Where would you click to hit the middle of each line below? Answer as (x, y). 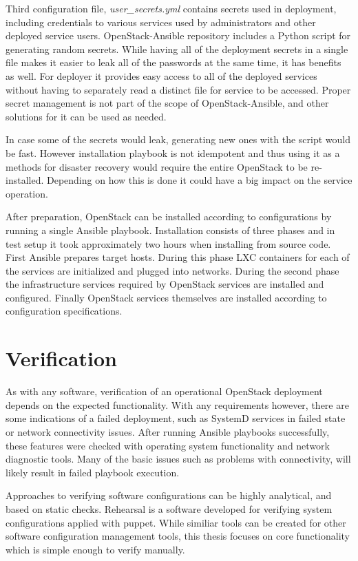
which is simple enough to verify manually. (95, 549)
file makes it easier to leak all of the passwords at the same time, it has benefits (173, 62)
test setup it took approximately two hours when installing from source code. (168, 243)
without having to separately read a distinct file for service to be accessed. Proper (178, 89)
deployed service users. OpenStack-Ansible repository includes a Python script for (178, 35)
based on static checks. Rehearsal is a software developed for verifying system (169, 508)
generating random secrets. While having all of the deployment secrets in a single (177, 49)
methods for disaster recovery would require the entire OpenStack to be (157, 166)
